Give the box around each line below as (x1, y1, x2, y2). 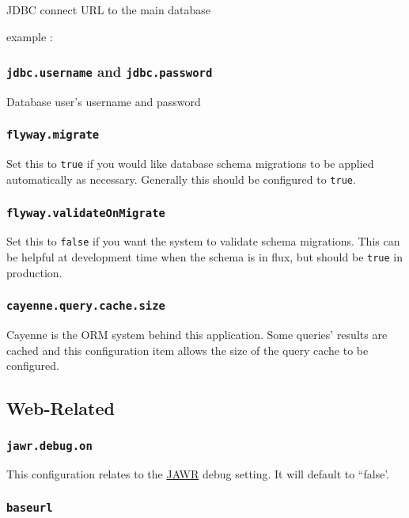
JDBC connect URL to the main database (6, 2, 211, 17)
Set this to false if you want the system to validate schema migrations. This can (6, 233, 400, 249)
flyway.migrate (6, 128, 100, 142)
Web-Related (6, 396, 115, 421)
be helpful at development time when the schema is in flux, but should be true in (6, 249, 403, 265)
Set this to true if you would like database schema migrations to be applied (6, 155, 374, 172)
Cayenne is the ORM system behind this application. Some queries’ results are (6, 326, 388, 343)
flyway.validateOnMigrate (6, 206, 165, 219)
